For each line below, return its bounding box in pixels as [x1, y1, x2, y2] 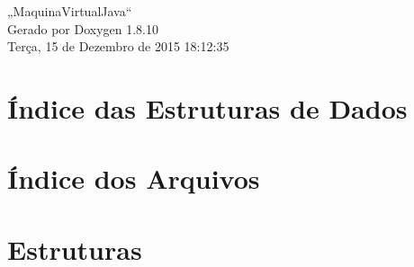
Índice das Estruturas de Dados [7, 89, 408, 126]
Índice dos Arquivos [7, 160, 260, 197]
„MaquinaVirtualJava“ [7, 2, 132, 20]
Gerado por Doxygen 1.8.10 [7, 19, 158, 38]
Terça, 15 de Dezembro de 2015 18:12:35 [7, 37, 229, 56]
